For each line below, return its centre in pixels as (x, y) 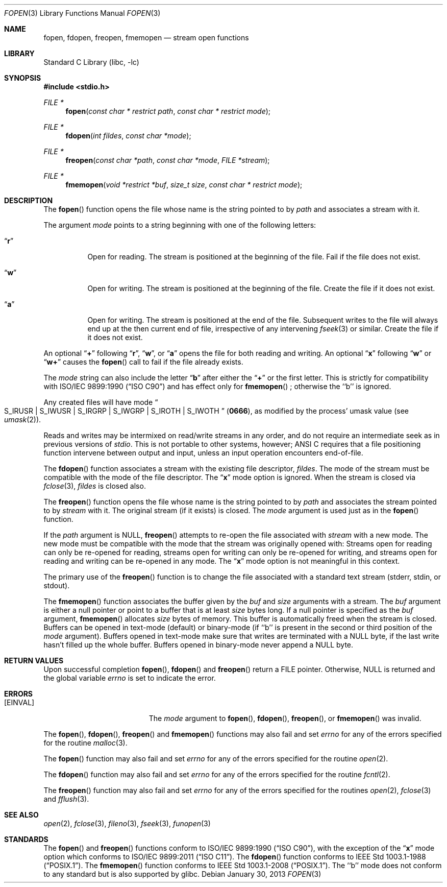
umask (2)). (23, 419)
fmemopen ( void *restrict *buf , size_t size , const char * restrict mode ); (184, 185)
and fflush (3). (66, 799)
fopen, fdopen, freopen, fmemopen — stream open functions (146, 38)
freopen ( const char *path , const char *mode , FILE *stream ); (168, 160)
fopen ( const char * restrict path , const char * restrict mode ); (168, 111)
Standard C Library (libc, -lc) (91, 62)
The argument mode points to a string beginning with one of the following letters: (180, 225)
